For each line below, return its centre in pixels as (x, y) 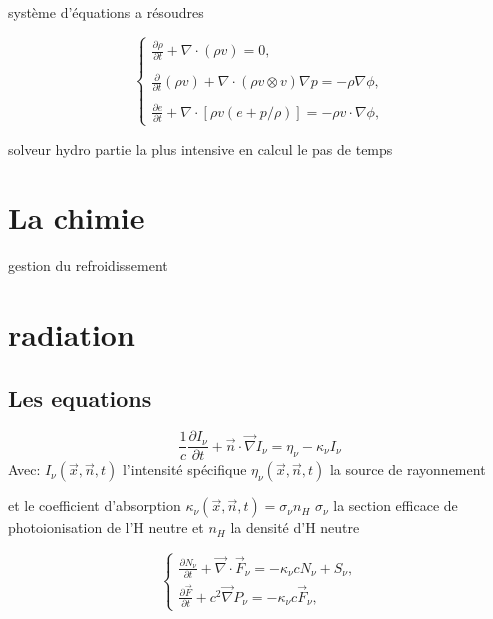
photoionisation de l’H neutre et (106, 527)
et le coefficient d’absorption (94, 505)
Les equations (80, 397)
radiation (71, 334)
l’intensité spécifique (184, 469)
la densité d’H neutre (295, 527)
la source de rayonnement (407, 469)
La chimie (76, 217)
